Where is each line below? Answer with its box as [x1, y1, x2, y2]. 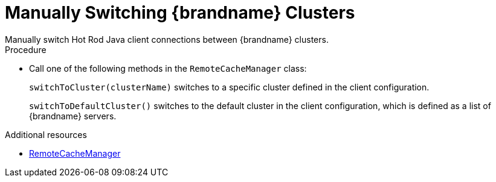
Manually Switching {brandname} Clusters [5, 2, 355, 23]
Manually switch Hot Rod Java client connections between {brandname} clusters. [5, 34, 329, 45]
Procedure [5, 44, 47, 55]
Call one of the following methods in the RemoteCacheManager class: [29, 63, 307, 74]
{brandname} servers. [29, 110, 117, 121]
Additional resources [5, 129, 87, 140]
